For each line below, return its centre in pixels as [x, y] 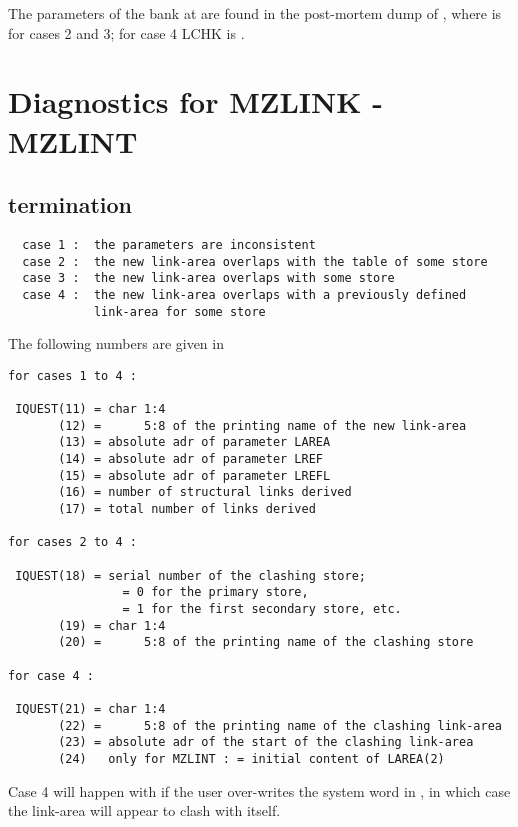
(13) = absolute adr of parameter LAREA [194, 442]
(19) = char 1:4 [112, 625]
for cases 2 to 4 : [72, 542]
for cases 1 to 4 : [72, 375]
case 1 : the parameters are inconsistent [169, 244]
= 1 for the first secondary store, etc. [262, 609]
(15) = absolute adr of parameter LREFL [194, 475]
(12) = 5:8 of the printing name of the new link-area [262, 425]
